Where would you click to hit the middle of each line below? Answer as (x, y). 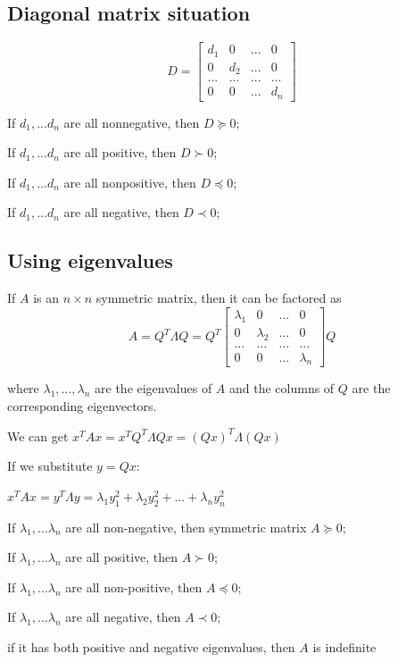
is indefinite (344, 646)
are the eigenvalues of (153, 388)
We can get (38, 436)
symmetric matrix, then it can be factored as (219, 298)
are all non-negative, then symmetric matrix (186, 527)
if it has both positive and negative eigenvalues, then (151, 646)
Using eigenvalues (90, 260)
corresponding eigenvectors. (82, 406)
